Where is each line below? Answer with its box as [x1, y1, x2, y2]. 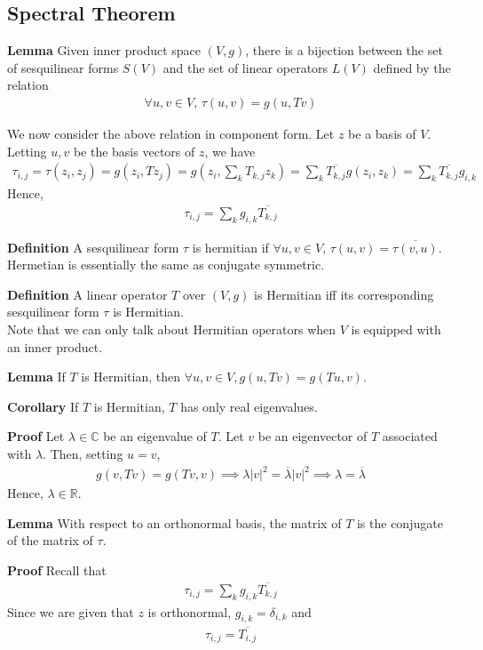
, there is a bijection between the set [245, 41, 443, 60]
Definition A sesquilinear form [7, 237, 179, 256]
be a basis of [348, 124, 416, 143]
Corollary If [7, 397, 79, 415]
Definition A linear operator [7, 285, 168, 303]
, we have [204, 141, 256, 160]
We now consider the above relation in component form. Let [7, 124, 335, 143]
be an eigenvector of [257, 427, 368, 445]
